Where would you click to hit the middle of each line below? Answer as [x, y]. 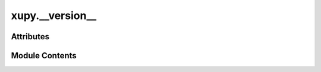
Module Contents [44, 56]
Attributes [30, 37]
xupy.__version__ [54, 15]
